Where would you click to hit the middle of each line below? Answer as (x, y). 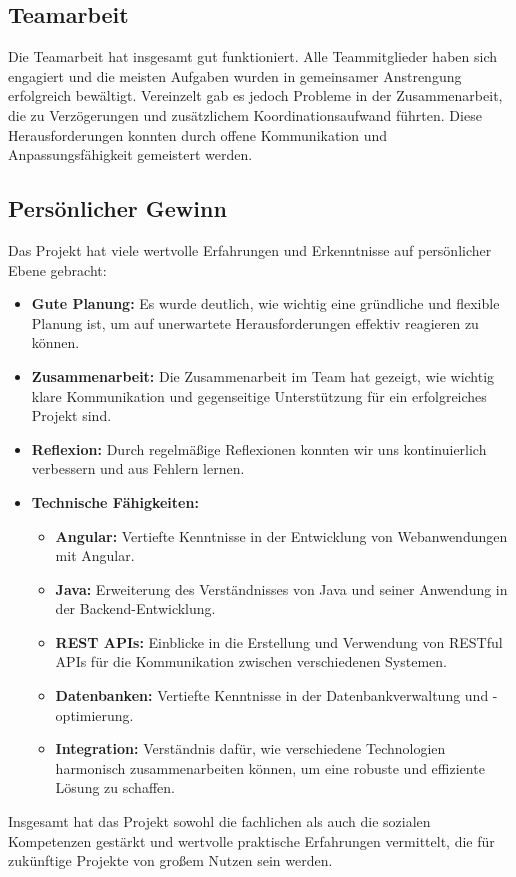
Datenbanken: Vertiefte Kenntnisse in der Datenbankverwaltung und (272, 695)
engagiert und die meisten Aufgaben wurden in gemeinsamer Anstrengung (235, 75)
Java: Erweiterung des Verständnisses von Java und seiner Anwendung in (281, 588)
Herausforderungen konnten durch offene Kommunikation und (198, 134)
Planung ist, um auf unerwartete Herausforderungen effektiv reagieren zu (255, 322)
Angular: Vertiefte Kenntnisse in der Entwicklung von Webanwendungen (281, 535)
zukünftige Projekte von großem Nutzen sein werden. (170, 860)
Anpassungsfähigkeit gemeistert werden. (130, 154)
